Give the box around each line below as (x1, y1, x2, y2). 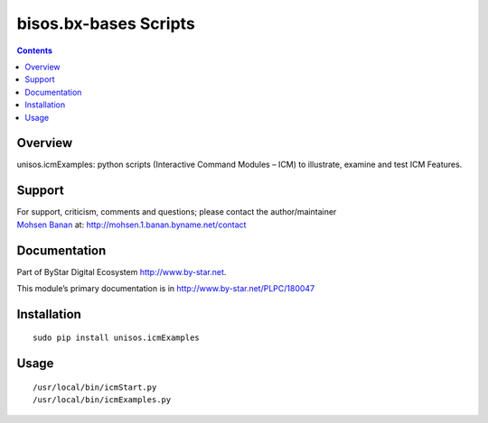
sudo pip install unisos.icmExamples (33, 333, 201, 343)
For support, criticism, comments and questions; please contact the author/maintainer (16, 207, 337, 217)
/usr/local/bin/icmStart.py (33, 382, 157, 392)
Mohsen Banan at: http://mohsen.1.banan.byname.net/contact (16, 219, 247, 230)
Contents (16, 45, 53, 56)
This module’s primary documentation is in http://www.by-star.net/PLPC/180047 (16, 283, 315, 293)
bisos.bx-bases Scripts (16, 14, 196, 33)
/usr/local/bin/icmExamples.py (33, 395, 172, 405)
